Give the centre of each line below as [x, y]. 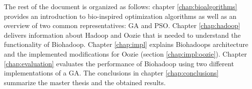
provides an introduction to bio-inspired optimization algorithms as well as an [120, 16]
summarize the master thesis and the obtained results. [85, 82]
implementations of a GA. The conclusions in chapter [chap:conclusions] [111, 73]
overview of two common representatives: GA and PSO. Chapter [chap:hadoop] [122, 25]
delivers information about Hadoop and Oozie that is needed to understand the [122, 35]
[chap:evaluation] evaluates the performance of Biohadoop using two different [119, 63]
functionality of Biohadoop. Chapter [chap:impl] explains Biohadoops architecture [126, 44]
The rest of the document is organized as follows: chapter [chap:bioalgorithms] [121, 6]
